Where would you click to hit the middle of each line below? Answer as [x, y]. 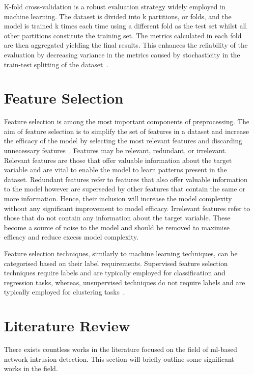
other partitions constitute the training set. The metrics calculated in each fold [123, 35]
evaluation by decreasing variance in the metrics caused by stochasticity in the [122, 54]
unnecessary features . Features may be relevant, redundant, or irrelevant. [115, 150]
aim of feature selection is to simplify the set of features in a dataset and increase [127, 131]
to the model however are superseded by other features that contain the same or [125, 189]
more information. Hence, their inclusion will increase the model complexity [118, 199]
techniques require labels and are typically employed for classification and [115, 273]
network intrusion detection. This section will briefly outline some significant [119, 359]
